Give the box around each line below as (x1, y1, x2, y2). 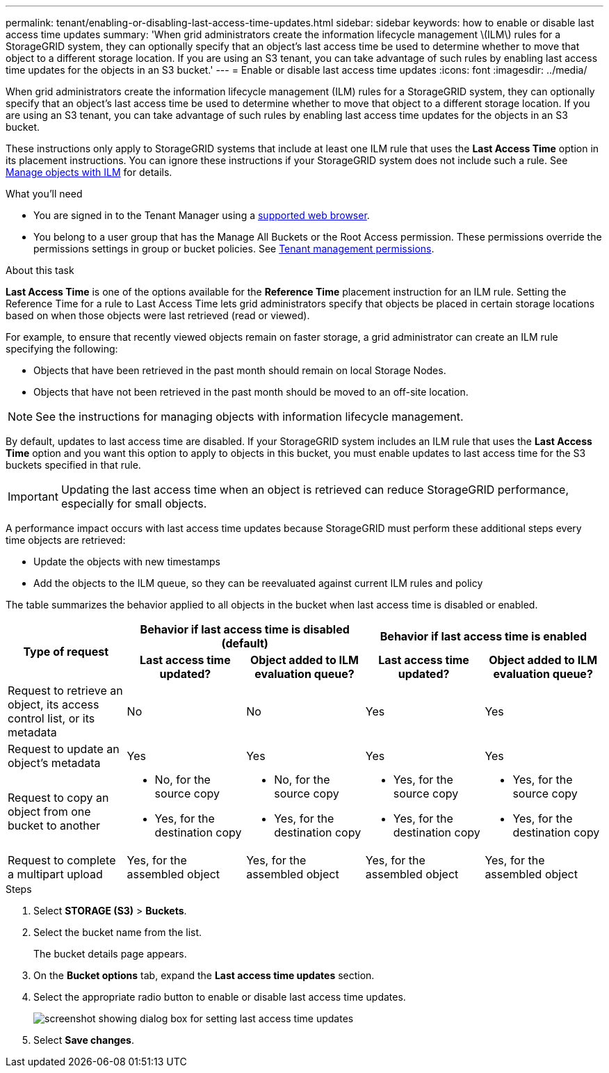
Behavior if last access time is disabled (140, 622, 350, 636)
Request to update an (8, 742, 120, 756)
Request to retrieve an (8, 684, 123, 697)
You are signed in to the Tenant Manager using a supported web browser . (33, 209, 370, 221)
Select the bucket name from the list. (33, 926, 202, 938)
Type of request (23, 645, 109, 659)
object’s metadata (8, 756, 101, 770)
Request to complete (8, 853, 116, 867)
